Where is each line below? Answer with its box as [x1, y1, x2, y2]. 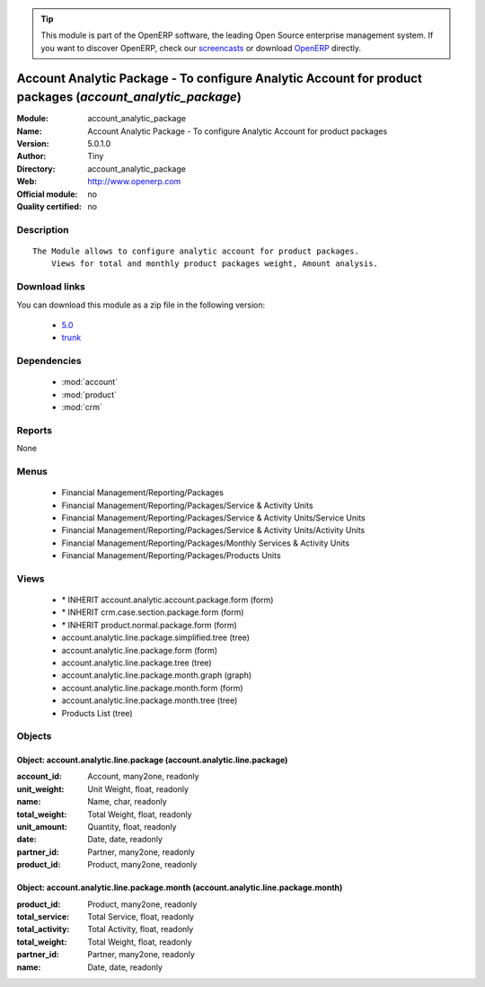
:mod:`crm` [61, 402, 103, 413]
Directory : [16, 163, 56, 174]
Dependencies [16, 355, 83, 368]
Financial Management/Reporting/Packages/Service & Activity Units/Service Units [61, 512, 366, 523]
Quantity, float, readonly [87, 822, 177, 832]
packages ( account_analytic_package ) [16, 90, 242, 105]
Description [16, 223, 69, 236]
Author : [16, 151, 47, 162]
